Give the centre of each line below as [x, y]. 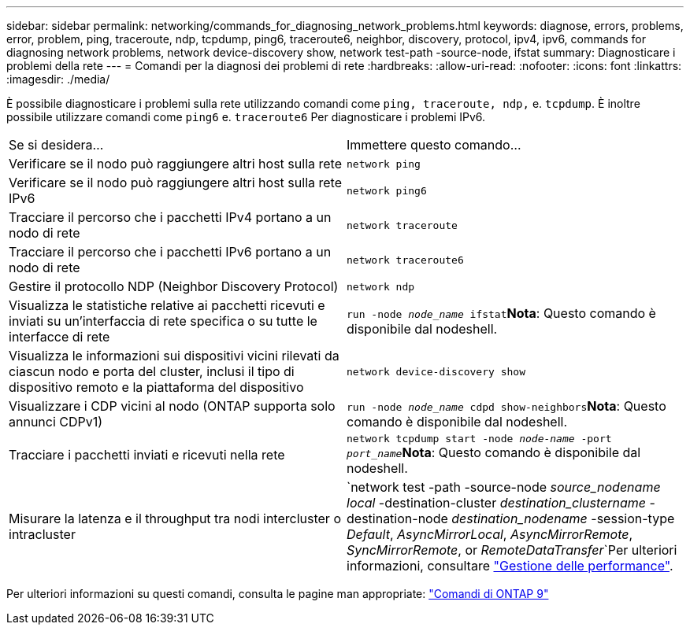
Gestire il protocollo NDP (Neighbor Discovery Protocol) [174, 286]
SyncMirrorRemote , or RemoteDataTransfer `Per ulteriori [512, 550]
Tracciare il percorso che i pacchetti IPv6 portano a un [170, 252]
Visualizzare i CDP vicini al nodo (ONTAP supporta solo [172, 406]
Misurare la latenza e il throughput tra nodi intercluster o [175, 518]
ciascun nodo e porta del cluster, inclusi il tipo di [152, 371]
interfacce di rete [59, 337]
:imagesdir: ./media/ [58, 79]
